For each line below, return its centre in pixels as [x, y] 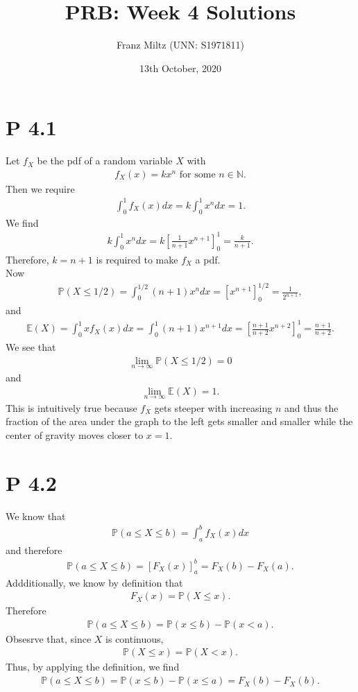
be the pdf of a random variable [105, 161]
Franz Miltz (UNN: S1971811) [180, 45]
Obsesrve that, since [49, 638]
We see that [31, 347]
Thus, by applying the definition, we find [93, 667]
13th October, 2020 [180, 68]
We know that [36, 516]
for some [197, 174]
